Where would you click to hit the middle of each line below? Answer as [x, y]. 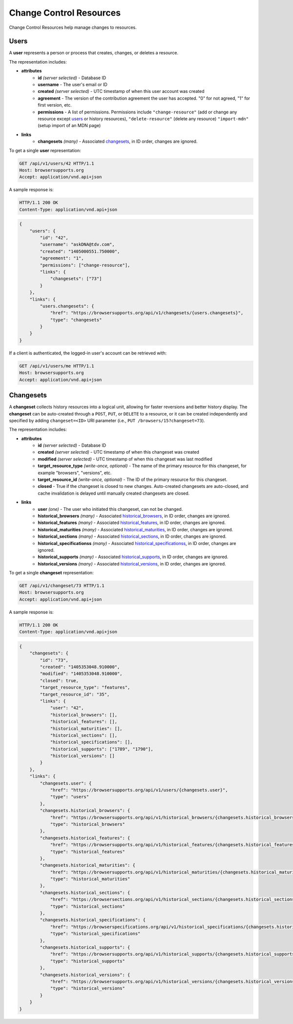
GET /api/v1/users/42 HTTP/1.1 [57, 163]
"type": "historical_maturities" [90, 879]
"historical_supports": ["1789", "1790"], [102, 749]
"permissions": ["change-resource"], [85, 265]
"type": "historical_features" [88, 851]
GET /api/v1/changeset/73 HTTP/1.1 [62, 586]
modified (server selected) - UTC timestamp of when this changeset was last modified [125, 459]
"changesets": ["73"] [76, 279]
